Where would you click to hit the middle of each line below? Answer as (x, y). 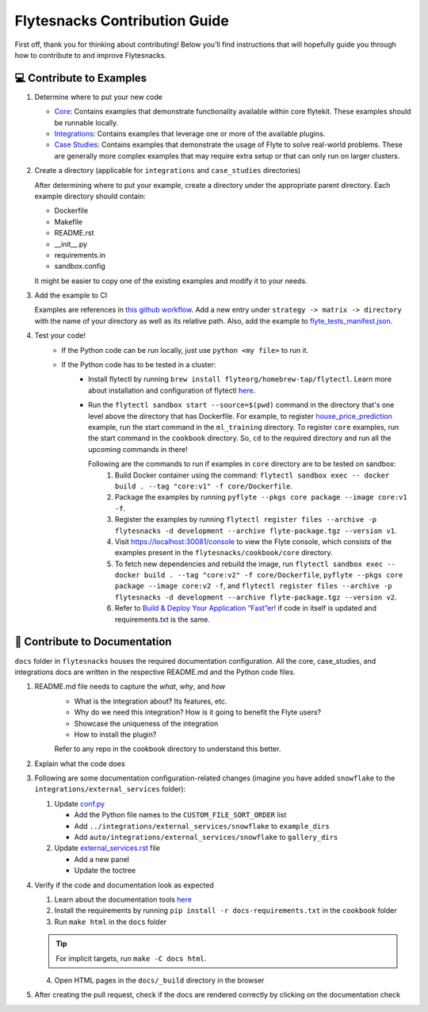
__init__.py (71, 244)
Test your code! (60, 335)
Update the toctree (105, 870)
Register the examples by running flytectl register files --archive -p (246, 519)
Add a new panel (102, 859)
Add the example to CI (71, 295)
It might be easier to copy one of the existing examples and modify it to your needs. (171, 281)
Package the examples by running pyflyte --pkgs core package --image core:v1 (261, 497)
